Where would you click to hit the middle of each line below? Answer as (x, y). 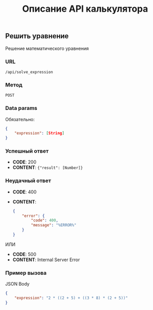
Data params (21, 108)
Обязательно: (20, 119)
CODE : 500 (24, 254)
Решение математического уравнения (47, 48)
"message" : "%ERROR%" (54, 225)
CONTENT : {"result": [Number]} (48, 167)
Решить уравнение (37, 36)
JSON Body (17, 284)
